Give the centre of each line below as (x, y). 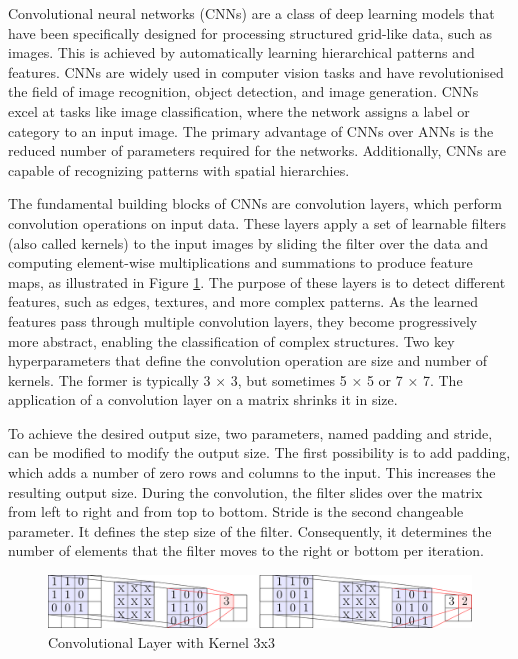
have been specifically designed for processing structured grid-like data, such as (250, 32)
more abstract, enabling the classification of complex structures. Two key (231, 340)
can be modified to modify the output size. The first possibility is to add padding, (259, 452)
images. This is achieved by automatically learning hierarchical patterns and (241, 52)
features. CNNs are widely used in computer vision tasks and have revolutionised (256, 71)
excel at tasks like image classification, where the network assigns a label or (239, 110)
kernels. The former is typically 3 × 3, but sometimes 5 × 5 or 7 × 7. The (235, 379)
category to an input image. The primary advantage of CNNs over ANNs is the (251, 130)
